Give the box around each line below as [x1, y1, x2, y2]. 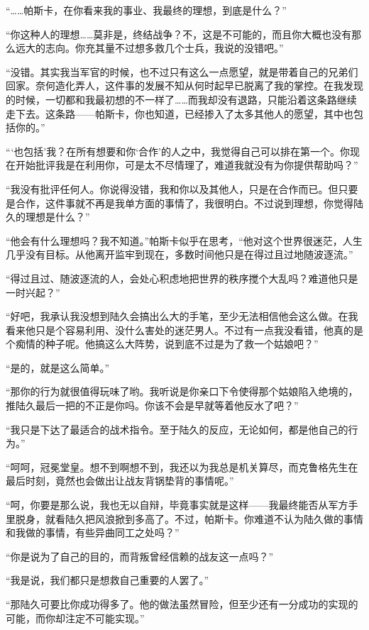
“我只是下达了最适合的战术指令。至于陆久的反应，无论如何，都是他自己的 [6, 421, 348, 436]
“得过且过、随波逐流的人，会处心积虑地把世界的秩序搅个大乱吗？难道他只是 [6, 270, 358, 285]
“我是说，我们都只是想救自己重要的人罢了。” [6, 573, 209, 587]
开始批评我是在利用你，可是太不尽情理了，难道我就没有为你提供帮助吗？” [15, 157, 358, 172]
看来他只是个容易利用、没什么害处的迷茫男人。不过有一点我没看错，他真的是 [6, 322, 363, 337]
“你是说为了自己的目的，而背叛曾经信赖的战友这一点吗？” [6, 548, 274, 563]
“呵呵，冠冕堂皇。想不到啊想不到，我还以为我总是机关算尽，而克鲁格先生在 [6, 459, 358, 474]
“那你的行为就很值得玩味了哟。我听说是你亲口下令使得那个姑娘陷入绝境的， [6, 384, 358, 399]
